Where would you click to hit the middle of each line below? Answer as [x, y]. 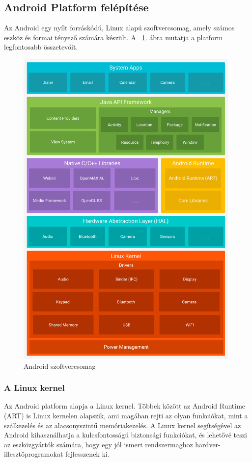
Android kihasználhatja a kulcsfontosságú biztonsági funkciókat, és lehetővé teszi [126, 435]
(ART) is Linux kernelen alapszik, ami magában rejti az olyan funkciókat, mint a [126, 415]
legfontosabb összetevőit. [41, 47]
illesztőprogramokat [34, 454]
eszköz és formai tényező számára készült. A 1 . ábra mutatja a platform [113, 37]
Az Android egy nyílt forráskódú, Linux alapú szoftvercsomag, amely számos [119, 28]
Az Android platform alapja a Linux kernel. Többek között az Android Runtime [125, 406]
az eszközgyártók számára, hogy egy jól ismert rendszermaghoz [98, 444]
